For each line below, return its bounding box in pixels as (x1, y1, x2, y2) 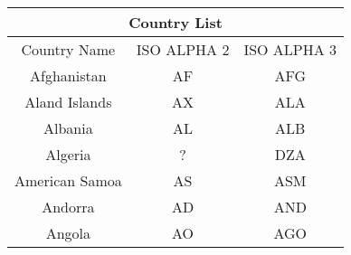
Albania (43, 118, 93, 138)
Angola (45, 222, 91, 243)
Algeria (45, 144, 91, 165)
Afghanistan (30, 65, 107, 86)
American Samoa (14, 170, 122, 191)
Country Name (21, 39, 116, 60)
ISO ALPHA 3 (243, 39, 337, 60)
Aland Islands (24, 91, 112, 112)
